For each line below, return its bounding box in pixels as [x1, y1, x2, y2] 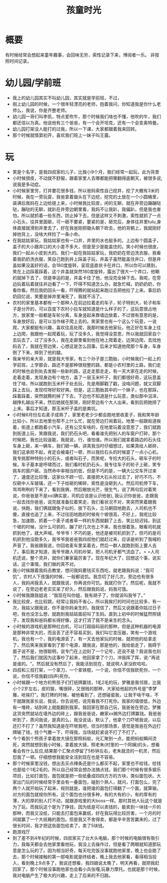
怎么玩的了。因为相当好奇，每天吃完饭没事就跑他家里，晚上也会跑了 [21, 847, 161, 853]
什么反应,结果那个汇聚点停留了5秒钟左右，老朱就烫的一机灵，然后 [25, 748, 161, 754]
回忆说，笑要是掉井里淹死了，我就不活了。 [16, 293, 105, 299]
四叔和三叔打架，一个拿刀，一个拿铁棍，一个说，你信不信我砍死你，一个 [12, 667, 161, 673]
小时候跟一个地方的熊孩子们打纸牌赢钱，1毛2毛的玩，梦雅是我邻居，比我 [12, 679, 162, 685]
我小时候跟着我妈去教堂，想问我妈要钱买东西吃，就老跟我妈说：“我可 [12, 567, 155, 573]
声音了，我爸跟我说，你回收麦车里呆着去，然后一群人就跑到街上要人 [12, 542, 153, 548]
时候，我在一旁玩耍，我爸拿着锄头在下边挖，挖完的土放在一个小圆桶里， [12, 194, 161, 200]
